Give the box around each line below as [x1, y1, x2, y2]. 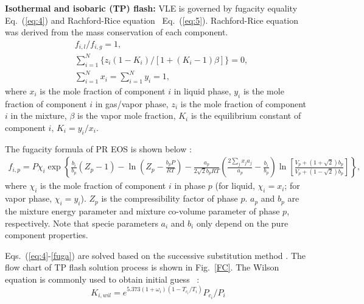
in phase [174, 179, 206, 192]
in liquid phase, [173, 84, 231, 97]
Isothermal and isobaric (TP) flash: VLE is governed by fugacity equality [5, 2, 298, 14]
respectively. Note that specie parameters [5, 216, 158, 229]
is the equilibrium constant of [191, 109, 301, 122]
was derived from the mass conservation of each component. [5, 26, 228, 38]
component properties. [5, 228, 88, 241]
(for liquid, [215, 179, 255, 192]
